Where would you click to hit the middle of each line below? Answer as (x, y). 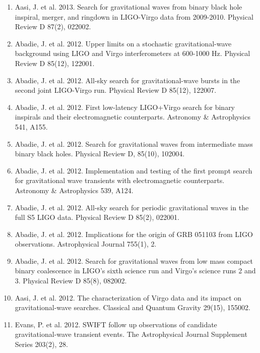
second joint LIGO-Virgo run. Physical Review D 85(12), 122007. (116, 90)
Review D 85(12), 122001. (55, 63)
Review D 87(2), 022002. (53, 26)
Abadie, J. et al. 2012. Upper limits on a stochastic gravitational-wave (123, 43)
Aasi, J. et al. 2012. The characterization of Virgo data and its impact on (128, 297)
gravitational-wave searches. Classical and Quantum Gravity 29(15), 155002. (133, 307)
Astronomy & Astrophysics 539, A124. (74, 190)
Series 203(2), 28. (41, 344)
